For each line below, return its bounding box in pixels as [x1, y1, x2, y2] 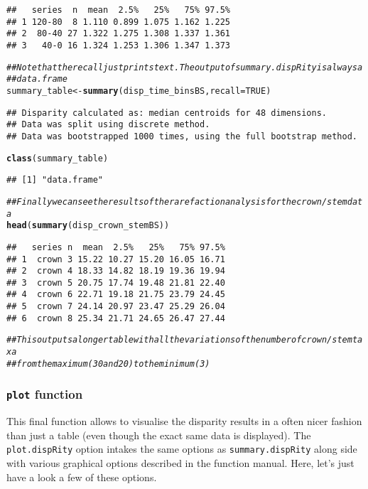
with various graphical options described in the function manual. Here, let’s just [6, 456, 355, 471]
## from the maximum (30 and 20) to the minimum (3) [6, 358, 210, 369]
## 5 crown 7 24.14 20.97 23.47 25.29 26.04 [6, 301, 225, 312]
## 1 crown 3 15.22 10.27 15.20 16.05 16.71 [6, 254, 225, 264]
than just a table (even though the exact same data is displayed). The [6, 427, 311, 442]
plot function [6, 385, 83, 403]
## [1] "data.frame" [6, 175, 104, 186]
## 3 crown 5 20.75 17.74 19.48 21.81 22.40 [6, 277, 225, 288]
